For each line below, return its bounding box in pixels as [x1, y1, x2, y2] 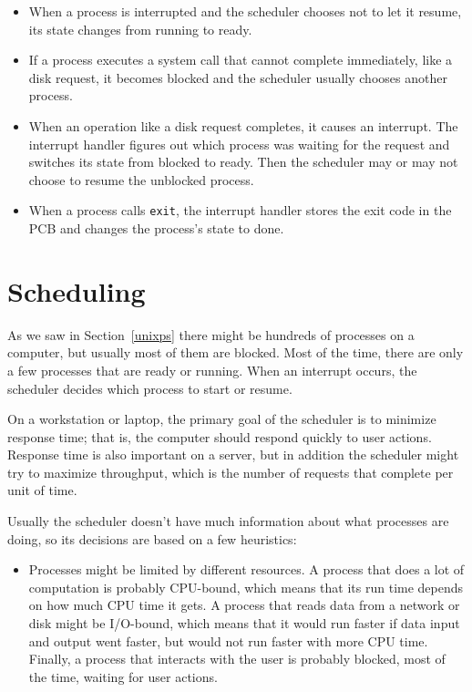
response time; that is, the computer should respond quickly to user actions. [7, 427, 432, 446]
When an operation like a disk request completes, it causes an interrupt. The [28, 116, 458, 135]
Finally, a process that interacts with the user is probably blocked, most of [28, 649, 446, 668]
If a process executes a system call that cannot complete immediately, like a [28, 50, 453, 69]
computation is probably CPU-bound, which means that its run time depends [28, 577, 464, 596]
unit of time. [7, 480, 77, 500]
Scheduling [7, 272, 146, 309]
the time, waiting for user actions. [28, 666, 218, 686]
